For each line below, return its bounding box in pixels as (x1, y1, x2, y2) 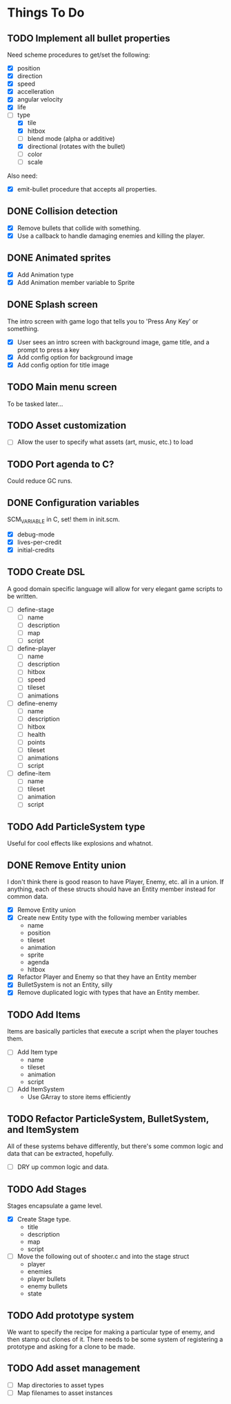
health (27, 730, 46, 738)
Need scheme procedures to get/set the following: (7, 50, 150, 59)
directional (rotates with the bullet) (27, 142, 125, 150)
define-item (17, 769, 51, 778)
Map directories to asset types (17, 1380, 105, 1389)
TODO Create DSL (7, 566, 86, 578)
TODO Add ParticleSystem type (7, 821, 145, 832)
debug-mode (17, 530, 55, 539)
